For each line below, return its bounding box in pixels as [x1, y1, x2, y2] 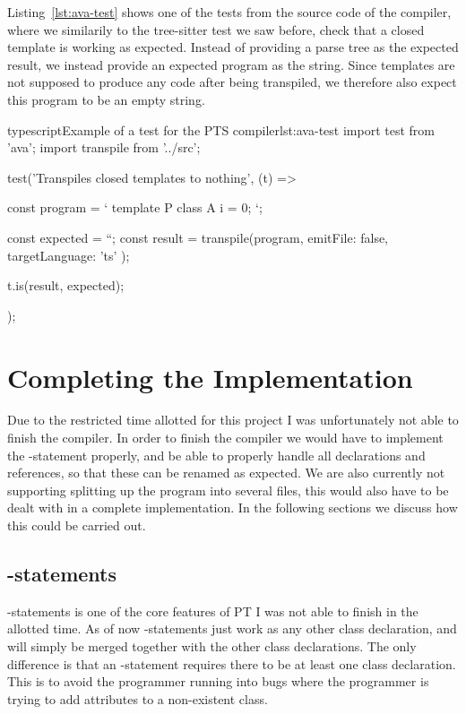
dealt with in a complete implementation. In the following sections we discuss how [7, 498, 458, 517]
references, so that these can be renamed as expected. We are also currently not [7, 463, 445, 482]
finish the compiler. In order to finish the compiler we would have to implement [7, 428, 444, 447]
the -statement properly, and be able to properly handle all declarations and [7, 445, 426, 464]
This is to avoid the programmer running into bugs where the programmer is [7, 672, 429, 691]
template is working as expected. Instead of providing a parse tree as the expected [7, 38, 459, 56]
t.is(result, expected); [7, 276, 125, 295]
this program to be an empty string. [7, 90, 205, 108]
